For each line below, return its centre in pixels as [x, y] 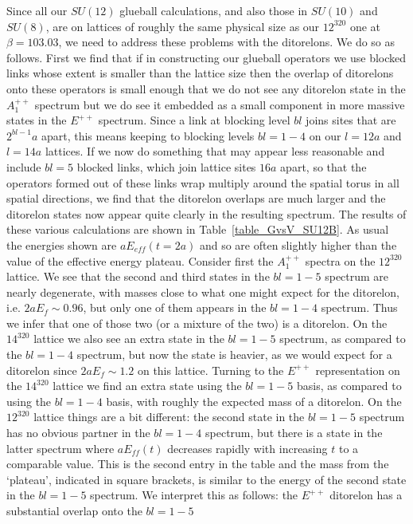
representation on [358, 370]
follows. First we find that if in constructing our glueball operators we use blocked [206, 57]
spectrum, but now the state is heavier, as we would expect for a [234, 355]
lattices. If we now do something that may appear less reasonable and [215, 151]
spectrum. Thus [359, 307]
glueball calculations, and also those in [214, 10]
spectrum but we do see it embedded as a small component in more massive [220, 104]
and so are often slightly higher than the [298, 244]
